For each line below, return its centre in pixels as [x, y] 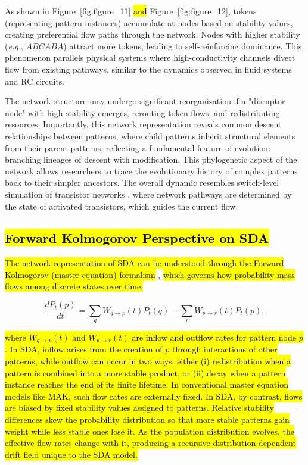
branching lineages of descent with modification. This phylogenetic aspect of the [151, 159]
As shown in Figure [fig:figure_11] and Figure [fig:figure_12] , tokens [131, 11]
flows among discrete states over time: [74, 286]
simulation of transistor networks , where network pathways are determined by [148, 194]
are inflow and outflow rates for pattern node [214, 337]
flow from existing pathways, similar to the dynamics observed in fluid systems [148, 69]
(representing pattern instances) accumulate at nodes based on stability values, [149, 22]
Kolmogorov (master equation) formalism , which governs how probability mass [150, 274]
